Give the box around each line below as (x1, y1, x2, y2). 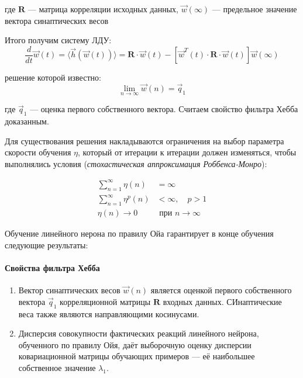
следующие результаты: (5, 238, 88, 251)
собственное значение (18, 361, 96, 373)
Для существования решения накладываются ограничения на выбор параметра (5, 134, 284, 147)
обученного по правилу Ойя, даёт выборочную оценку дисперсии (18, 338, 252, 351)
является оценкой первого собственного (150, 284, 292, 296)
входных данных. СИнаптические (163, 295, 282, 307)
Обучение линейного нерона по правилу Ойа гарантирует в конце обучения (5, 227, 274, 240)
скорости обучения (5, 146, 71, 158)
